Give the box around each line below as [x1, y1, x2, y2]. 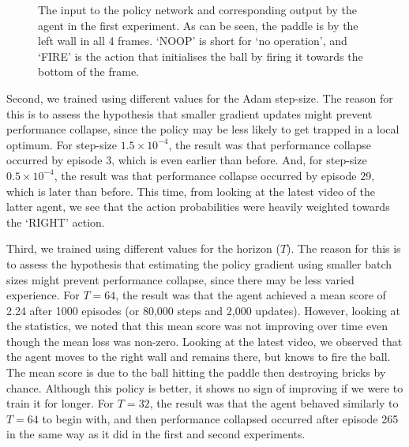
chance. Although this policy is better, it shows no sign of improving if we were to [6, 379, 403, 396]
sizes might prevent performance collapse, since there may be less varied [6, 271, 355, 287]
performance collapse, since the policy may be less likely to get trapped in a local [6, 121, 400, 137]
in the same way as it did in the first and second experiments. [6, 426, 306, 442]
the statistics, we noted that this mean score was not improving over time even [6, 317, 388, 334]
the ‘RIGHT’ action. [6, 213, 105, 230]
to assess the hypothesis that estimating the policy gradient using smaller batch [6, 255, 392, 272]
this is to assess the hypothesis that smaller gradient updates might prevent [6, 105, 373, 122]
